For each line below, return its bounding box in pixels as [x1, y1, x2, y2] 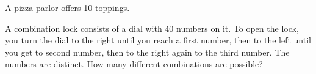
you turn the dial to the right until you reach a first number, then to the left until [5, 34, 311, 46]
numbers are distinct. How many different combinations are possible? [5, 57, 263, 70]
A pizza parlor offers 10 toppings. [5, 1, 130, 13]
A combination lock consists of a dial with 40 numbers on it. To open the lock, [5, 21, 299, 34]
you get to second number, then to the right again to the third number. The [5, 45, 290, 58]
